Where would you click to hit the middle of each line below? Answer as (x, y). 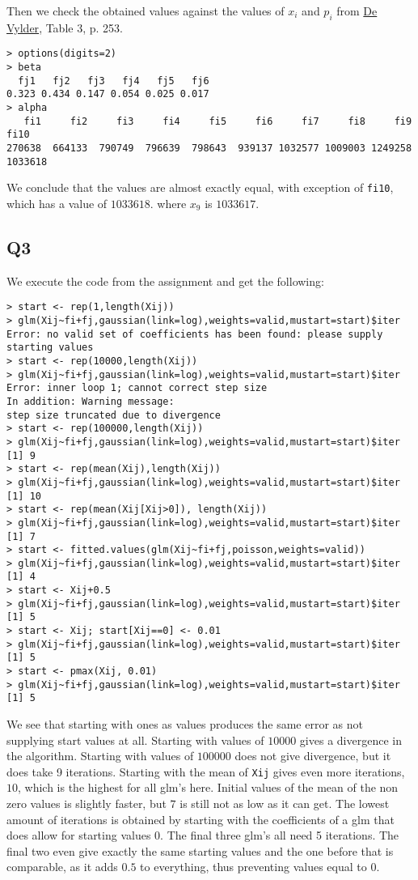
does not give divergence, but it (313, 756)
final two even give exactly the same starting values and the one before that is (200, 850)
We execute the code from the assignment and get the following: (165, 281)
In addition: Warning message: (91, 401)
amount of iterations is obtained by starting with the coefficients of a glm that (201, 819)
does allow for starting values (79, 835)
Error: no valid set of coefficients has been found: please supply (195, 334)
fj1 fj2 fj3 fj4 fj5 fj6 (114, 81)
